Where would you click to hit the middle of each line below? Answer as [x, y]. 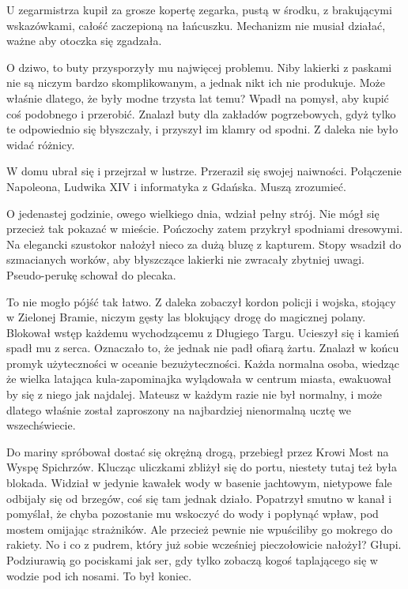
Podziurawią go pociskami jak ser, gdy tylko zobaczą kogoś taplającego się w [192, 560]
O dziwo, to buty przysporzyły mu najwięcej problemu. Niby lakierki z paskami [199, 67]
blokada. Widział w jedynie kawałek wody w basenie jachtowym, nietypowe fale [199, 483]
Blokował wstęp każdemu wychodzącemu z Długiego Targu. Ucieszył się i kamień [203, 332]
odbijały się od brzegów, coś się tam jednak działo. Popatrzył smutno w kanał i [199, 498]
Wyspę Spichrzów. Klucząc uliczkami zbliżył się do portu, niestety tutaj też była [202, 467]
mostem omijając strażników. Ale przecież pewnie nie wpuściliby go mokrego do [200, 529]
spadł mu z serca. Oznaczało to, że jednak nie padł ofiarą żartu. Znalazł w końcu [203, 348]
